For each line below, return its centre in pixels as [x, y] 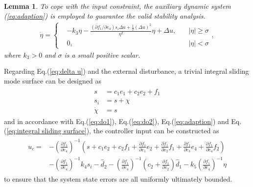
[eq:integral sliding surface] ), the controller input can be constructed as [113, 131]
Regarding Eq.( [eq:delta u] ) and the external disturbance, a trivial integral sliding [126, 71]
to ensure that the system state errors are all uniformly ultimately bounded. [118, 179]
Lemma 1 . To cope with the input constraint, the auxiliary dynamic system [117, 6]
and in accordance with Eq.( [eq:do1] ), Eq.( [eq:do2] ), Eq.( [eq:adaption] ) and [116, 121]
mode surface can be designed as [53, 81]
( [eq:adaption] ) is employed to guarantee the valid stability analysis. [105, 15]
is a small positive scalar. [102, 54]
